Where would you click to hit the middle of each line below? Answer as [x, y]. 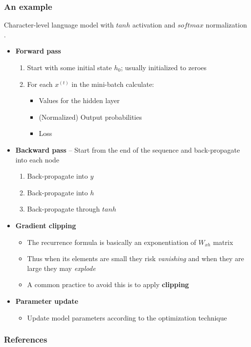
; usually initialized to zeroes [164, 67]
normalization [226, 25]
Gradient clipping [46, 225]
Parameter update [47, 301]
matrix [223, 242]
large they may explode [61, 268]
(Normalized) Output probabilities [90, 117]
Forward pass [38, 51]
